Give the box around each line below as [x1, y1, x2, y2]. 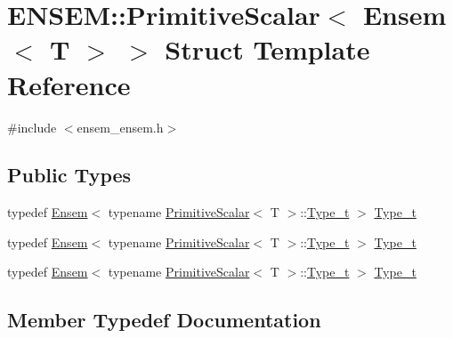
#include [7, 117, 57, 136]
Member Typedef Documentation [7, 306, 321, 334]
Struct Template [165, 31, 370, 68]
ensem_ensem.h [77, 117, 164, 136]
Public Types [7, 161, 132, 189]
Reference [7, 66, 131, 102]
